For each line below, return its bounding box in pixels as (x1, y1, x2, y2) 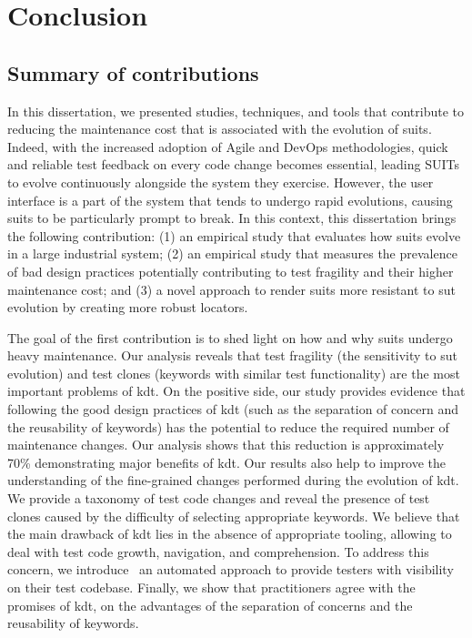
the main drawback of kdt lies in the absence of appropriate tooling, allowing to (7, 524, 452, 543)
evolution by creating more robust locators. (7, 298, 248, 317)
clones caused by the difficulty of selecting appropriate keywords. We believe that (7, 506, 460, 525)
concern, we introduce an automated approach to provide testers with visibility (7, 560, 454, 579)
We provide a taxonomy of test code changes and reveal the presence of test (7, 489, 430, 508)
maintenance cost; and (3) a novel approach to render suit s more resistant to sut (7, 279, 456, 299)
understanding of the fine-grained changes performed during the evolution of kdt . (7, 471, 459, 490)
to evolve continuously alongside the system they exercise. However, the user (7, 172, 434, 191)
